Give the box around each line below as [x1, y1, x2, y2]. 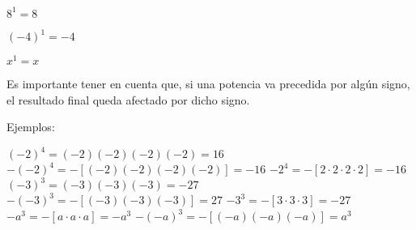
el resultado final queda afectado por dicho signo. [6, 91, 250, 108]
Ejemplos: [6, 118, 55, 135]
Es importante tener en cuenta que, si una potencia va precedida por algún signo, [6, 75, 410, 92]
